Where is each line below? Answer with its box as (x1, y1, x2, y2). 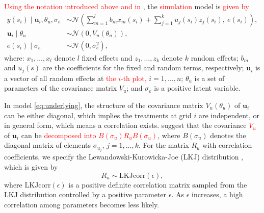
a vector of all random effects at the (4, 72, 116, 83)
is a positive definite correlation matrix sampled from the (68, 179, 247, 190)
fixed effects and (82, 52, 133, 63)
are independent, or (198, 110, 260, 120)
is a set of (194, 72, 225, 83)
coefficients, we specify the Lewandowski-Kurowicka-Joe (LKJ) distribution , (4, 151, 243, 162)
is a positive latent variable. (154, 83, 241, 93)
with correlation (202, 140, 252, 150)
